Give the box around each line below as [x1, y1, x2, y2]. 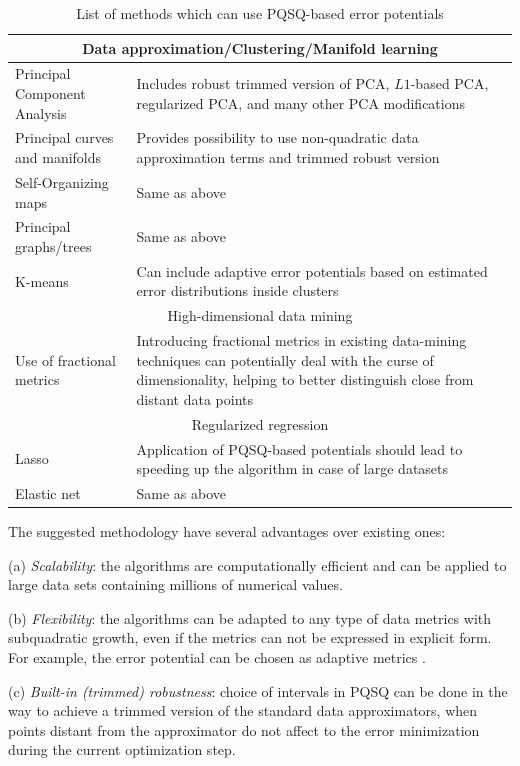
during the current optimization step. [8, 739, 236, 760]
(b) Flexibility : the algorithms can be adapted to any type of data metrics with [8, 607, 492, 628]
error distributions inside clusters [136, 280, 339, 301]
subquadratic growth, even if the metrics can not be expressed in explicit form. [8, 627, 492, 648]
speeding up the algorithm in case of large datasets [136, 458, 449, 479]
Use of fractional [15, 349, 116, 370]
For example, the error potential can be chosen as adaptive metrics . [8, 647, 426, 668]
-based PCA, [410, 73, 489, 94]
